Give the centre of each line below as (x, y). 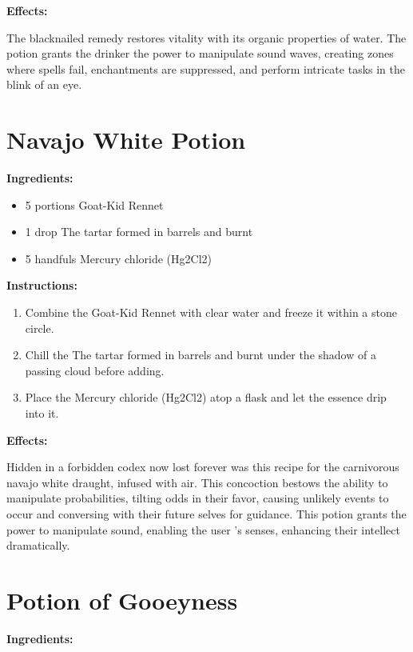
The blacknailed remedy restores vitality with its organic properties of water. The (206, 37)
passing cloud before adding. (95, 370)
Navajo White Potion (126, 140)
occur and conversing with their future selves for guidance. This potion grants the (206, 514)
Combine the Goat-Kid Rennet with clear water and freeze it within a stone (211, 312)
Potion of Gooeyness (122, 600)
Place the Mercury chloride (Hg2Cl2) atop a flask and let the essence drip (206, 397)
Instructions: (42, 285)
